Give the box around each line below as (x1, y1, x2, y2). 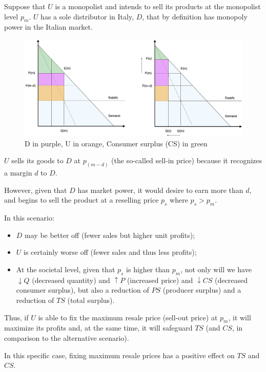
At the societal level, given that (16, 264, 115, 275)
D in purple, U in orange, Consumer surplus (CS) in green (25, 138, 208, 148)
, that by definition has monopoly (142, 11, 248, 21)
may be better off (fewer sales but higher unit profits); (25, 229, 195, 240)
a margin (4, 167, 32, 178)
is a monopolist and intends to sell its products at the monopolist (55, 1, 261, 11)
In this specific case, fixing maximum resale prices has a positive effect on (4, 349, 235, 360)
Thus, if (4, 312, 29, 322)
